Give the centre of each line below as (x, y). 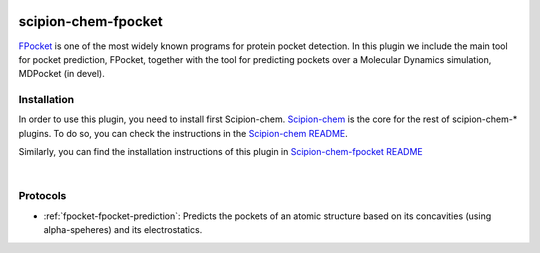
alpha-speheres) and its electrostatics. (123, 230)
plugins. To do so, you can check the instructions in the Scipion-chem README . (183, 133)
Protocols (42, 196)
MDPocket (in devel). (61, 74)
